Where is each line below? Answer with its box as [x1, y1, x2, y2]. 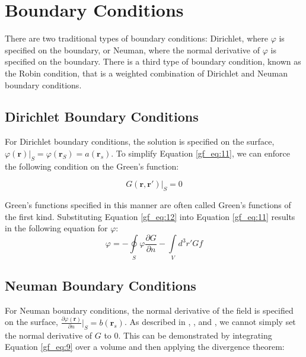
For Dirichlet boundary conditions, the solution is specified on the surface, [5, 135, 275, 148]
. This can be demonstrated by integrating [118, 329, 272, 341]
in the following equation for [5, 222, 108, 234]
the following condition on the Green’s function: [5, 160, 179, 172]
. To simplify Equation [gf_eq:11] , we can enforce [111, 146, 290, 159]
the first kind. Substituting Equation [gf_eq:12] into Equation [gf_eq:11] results [5, 210, 295, 222]
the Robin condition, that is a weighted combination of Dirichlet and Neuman [5, 66, 288, 79]
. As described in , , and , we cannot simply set [124, 315, 296, 328]
